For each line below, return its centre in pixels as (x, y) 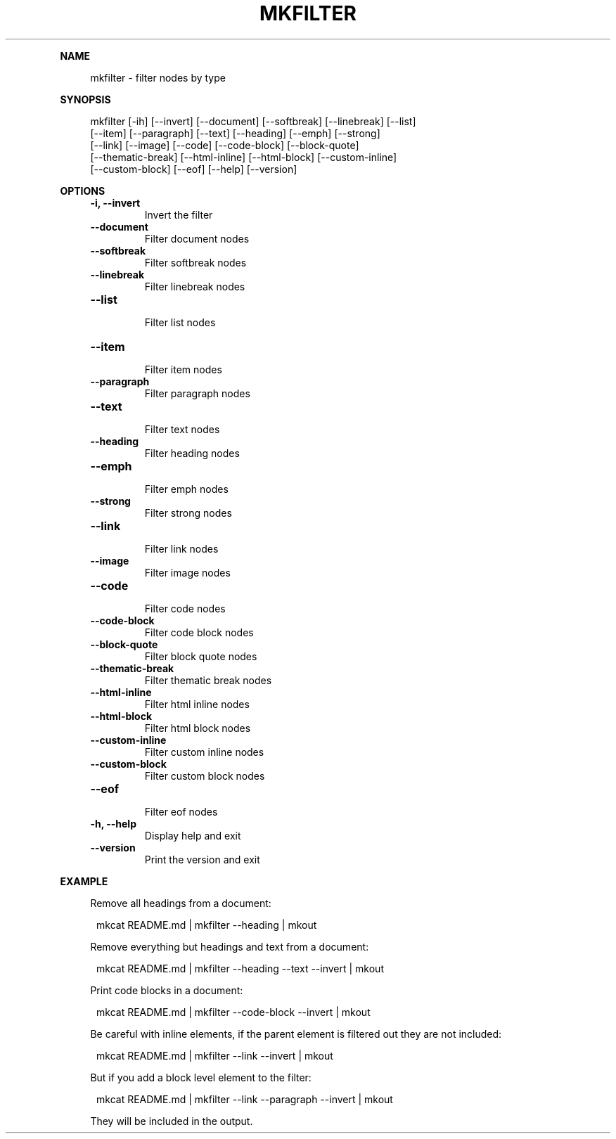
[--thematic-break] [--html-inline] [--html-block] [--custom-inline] (244, 157)
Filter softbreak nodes (195, 262)
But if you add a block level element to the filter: (201, 1077)
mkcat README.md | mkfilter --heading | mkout (207, 925)
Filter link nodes (181, 548)
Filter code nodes (185, 608)
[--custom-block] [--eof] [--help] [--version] (194, 169)
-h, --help (113, 823)
